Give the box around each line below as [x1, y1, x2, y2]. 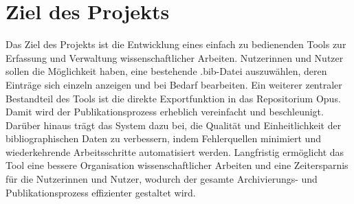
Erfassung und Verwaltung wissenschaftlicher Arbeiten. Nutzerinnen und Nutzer [5, 50, 344, 65]
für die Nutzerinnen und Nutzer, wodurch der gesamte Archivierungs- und [5, 172, 318, 186]
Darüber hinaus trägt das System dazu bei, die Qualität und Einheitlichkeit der [5, 117, 342, 132]
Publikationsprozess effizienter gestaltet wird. [5, 185, 196, 199]
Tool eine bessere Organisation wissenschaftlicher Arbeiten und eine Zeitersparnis [5, 158, 349, 172]
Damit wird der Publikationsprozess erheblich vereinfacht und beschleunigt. [5, 104, 324, 119]
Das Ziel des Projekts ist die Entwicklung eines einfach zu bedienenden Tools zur [5, 37, 346, 52]
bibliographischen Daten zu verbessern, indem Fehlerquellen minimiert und [5, 131, 321, 146]
